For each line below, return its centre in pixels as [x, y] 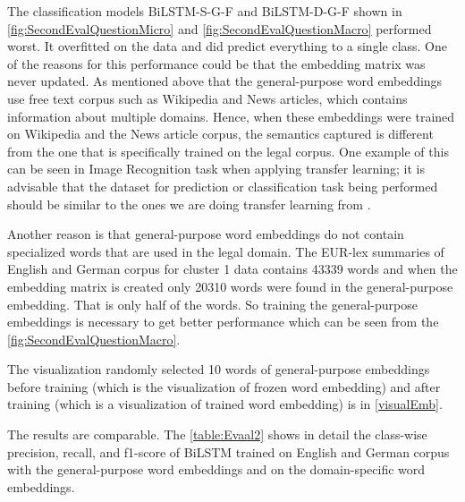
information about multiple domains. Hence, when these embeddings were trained [231, 116]
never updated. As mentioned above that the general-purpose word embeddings [225, 81]
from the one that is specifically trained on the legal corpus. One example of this [228, 151]
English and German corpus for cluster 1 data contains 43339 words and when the [232, 269]
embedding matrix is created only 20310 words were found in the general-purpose [230, 286]
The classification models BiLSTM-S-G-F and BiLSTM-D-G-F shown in [205, 11]
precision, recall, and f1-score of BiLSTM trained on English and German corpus [228, 451]
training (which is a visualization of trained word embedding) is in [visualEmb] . [225, 404]
